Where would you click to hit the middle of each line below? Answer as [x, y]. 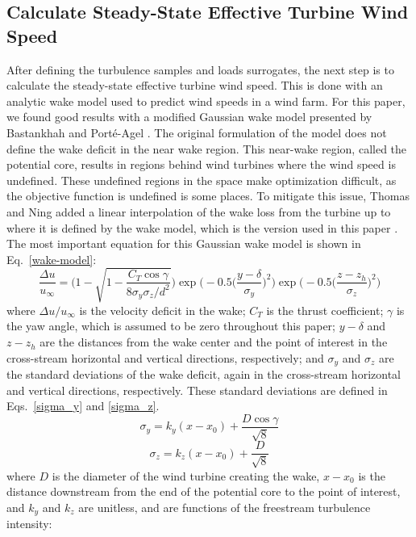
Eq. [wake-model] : [52, 259]
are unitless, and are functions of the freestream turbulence [225, 507]
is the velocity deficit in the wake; [162, 310]
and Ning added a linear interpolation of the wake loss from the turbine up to [199, 211]
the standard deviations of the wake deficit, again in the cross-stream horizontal [204, 374]
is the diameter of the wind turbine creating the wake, [186, 475]
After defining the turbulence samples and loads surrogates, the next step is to [200, 69]
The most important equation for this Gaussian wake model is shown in [184, 243]
